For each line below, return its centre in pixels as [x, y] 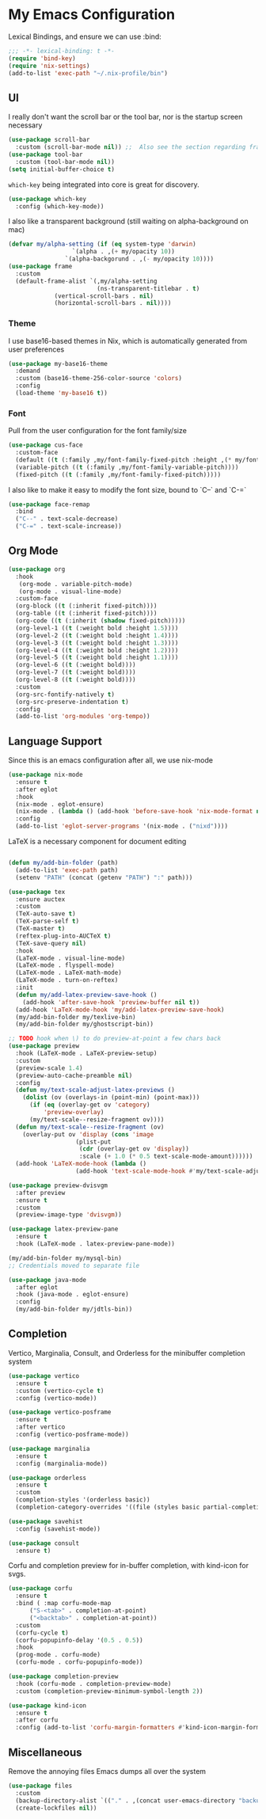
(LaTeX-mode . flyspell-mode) [65, 965]
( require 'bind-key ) [42, 58]
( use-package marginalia [49, 1448]
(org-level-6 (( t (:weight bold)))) [76, 665]
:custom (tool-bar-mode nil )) [65, 162]
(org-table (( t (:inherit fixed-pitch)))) [86, 614]
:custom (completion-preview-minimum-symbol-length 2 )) [109, 1691]
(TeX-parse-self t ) [47, 921]
